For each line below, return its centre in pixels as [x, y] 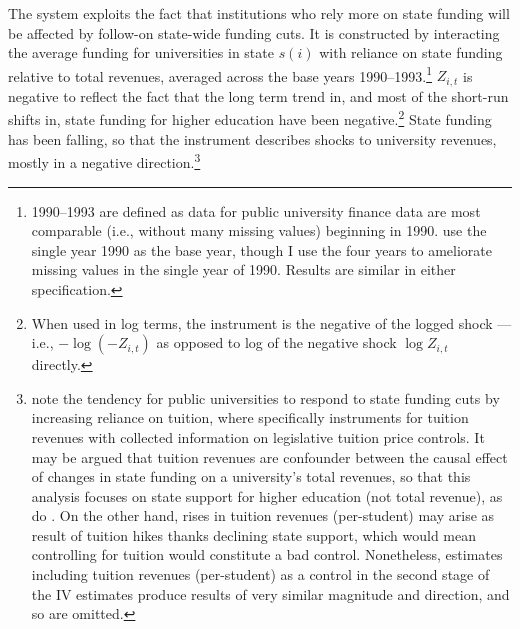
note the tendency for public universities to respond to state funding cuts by [265, 397]
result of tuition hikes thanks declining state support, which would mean [254, 534]
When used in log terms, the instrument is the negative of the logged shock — [271, 322]
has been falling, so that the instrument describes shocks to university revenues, [252, 138]
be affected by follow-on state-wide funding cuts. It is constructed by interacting [254, 32]
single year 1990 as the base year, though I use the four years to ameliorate [261, 249]
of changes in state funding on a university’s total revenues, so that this [251, 476]
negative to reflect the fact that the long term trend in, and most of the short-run [258, 95]
